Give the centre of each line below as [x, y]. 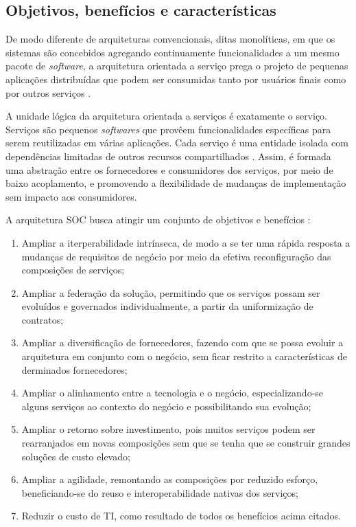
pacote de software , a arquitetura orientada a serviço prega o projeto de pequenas [177, 66]
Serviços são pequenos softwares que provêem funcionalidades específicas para [168, 129]
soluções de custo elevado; [76, 456]
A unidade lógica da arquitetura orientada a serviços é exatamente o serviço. [167, 116]
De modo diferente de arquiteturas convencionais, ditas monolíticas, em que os [170, 39]
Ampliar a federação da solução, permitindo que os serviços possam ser [171, 292]
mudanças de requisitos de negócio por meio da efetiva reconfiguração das [176, 256]
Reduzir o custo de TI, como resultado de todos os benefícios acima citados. [181, 516]
